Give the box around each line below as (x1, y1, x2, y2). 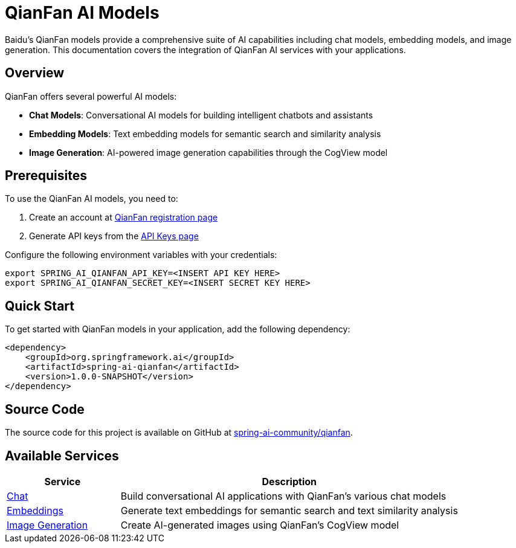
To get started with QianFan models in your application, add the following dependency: (5, 324, 350, 335)
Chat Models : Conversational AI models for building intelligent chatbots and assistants (29, 109, 373, 120)
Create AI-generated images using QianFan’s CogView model (120, 518, 399, 531)
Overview (5, 65, 65, 81)
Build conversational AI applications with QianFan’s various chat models (120, 489, 447, 502)
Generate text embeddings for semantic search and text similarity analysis (120, 504, 458, 517)
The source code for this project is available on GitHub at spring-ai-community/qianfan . (5, 427, 353, 438)
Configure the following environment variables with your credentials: (5, 250, 277, 260)
